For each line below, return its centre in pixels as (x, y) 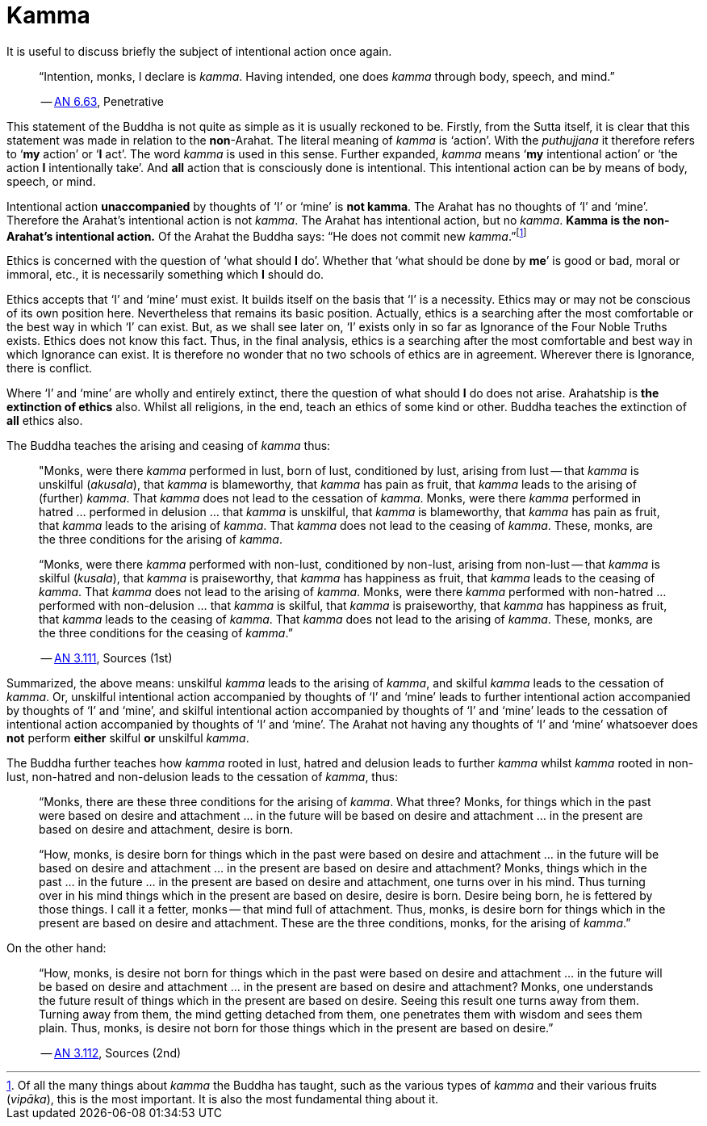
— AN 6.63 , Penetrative (102, 101)
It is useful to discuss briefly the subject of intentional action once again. (199, 51)
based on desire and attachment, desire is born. (166, 830)
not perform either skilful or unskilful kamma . (128, 738)
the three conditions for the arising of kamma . (161, 540)
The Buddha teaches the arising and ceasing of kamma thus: (169, 446)
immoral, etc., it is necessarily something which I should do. (165, 275)
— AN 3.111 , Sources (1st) (107, 658)
